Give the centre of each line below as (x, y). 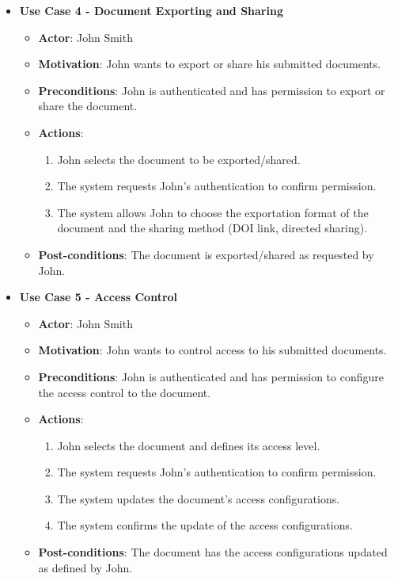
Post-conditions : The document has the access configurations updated (213, 552)
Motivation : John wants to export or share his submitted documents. (210, 64)
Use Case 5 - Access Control (98, 297)
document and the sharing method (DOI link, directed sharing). (212, 228)
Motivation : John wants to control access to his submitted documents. (212, 350)
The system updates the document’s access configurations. (199, 498)
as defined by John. (85, 567)
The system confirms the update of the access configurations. (205, 525)
